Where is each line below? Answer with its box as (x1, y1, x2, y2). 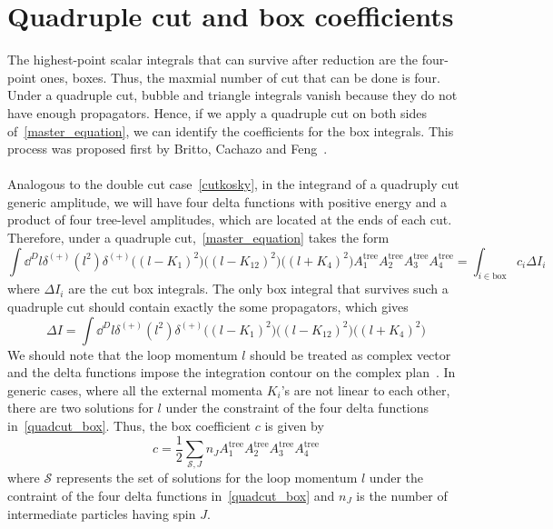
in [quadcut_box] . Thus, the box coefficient (7, 416, 252, 435)
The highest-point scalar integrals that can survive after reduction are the (7, 50, 419, 69)
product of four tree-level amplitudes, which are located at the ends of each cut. (7, 210, 452, 229)
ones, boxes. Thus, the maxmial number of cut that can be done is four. (40, 67, 440, 86)
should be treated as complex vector (250, 344, 451, 364)
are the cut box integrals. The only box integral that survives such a (68, 279, 449, 298)
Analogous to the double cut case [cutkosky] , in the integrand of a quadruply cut (7, 175, 459, 194)
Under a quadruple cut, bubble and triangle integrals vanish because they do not (7, 85, 458, 105)
